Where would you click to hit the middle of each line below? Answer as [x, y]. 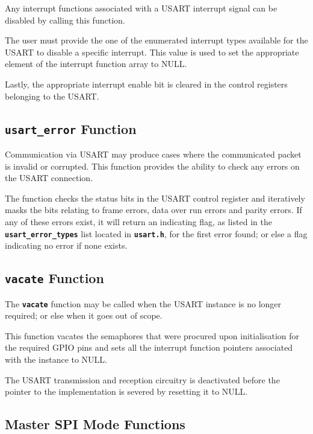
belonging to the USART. [52, 96]
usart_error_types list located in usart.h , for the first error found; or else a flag [156, 233]
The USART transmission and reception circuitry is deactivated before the [142, 379]
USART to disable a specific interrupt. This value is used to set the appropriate [152, 52]
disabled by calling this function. [65, 20]
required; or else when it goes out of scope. [84, 315]
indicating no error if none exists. [66, 245]
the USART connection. [49, 178]
